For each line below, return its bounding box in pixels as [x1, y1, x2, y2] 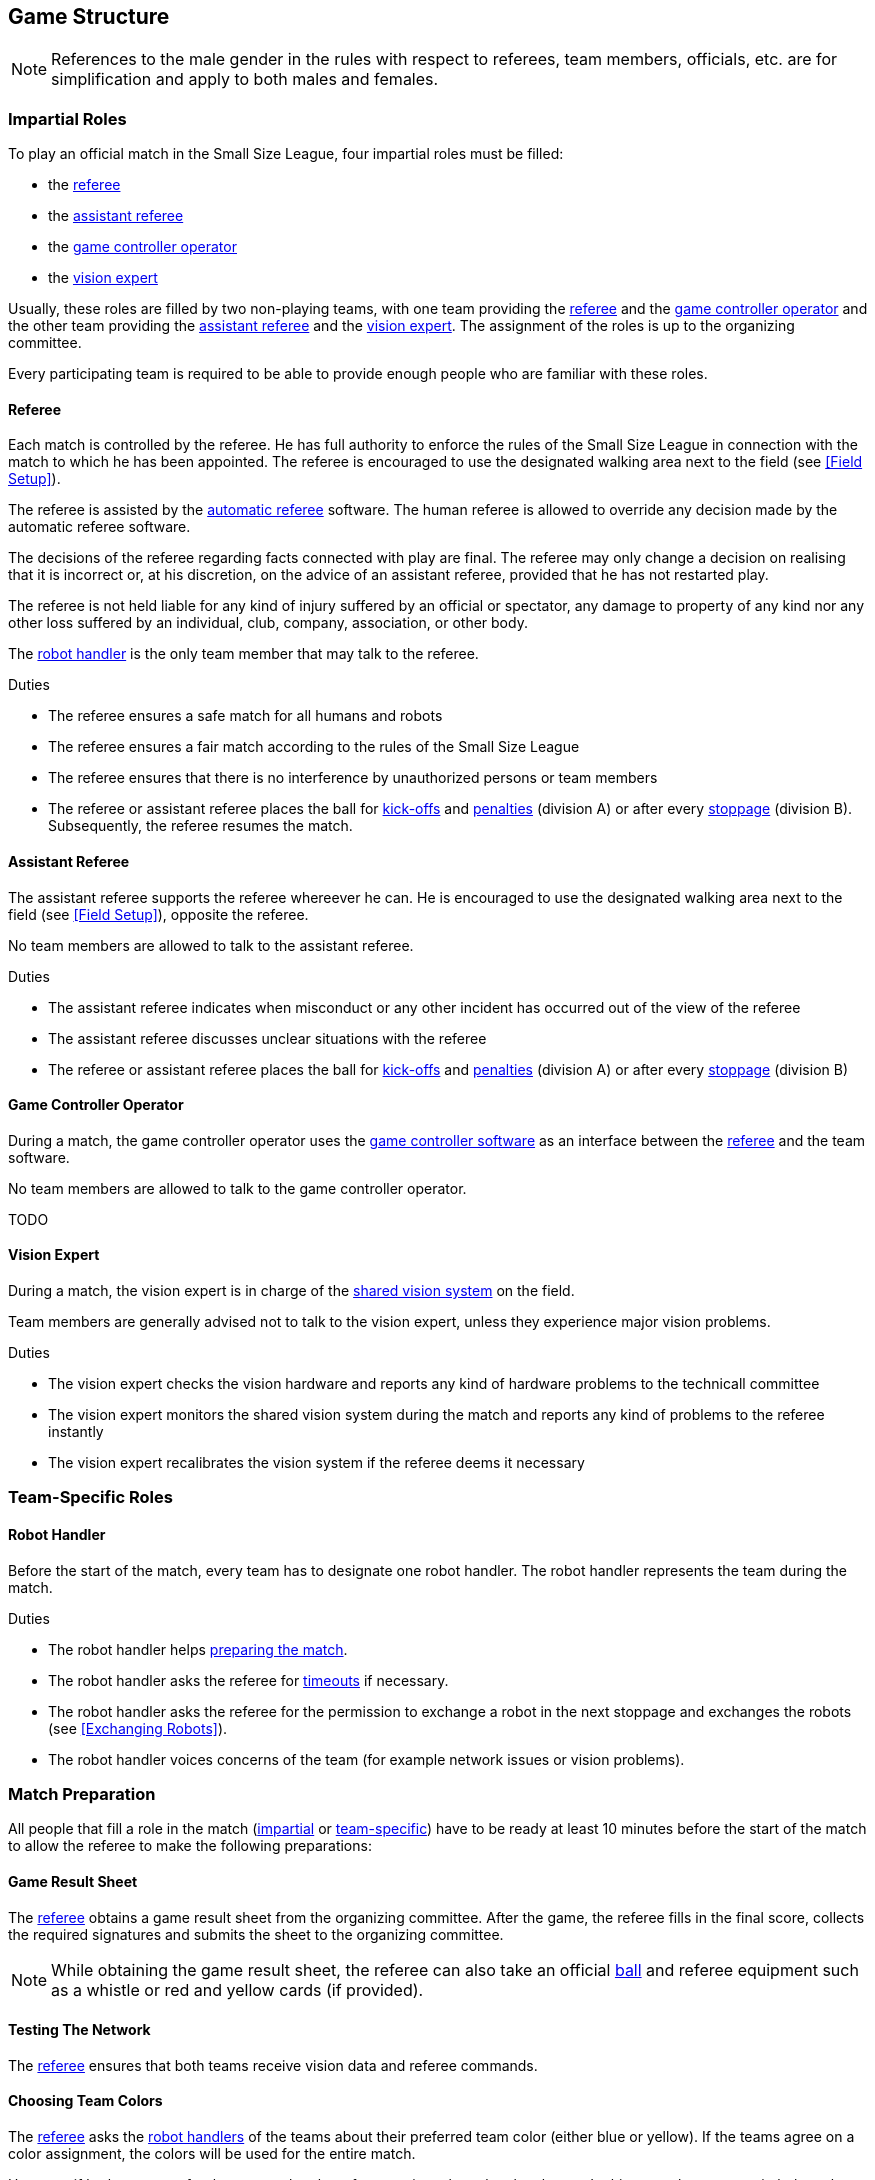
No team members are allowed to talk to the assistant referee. [8, 936, 414, 954]
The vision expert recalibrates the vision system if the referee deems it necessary [48, 1454, 585, 1472]
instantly [48, 1423, 104, 1441]
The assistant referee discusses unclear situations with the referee [48, 1029, 487, 1047]
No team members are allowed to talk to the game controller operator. [8, 1179, 467, 1197]
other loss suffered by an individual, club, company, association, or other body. [8, 614, 528, 632]
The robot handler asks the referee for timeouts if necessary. [48, 1671, 449, 1689]
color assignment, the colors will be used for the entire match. [8, 2145, 416, 2163]
